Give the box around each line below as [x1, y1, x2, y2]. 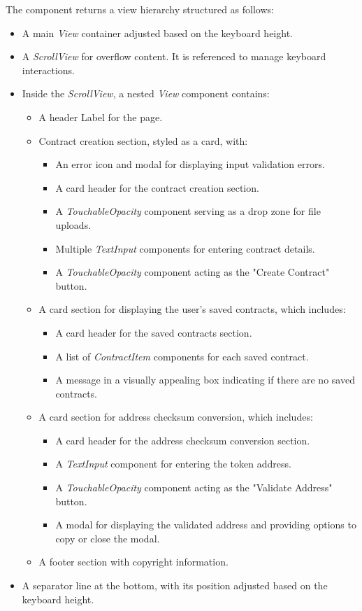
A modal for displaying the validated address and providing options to [55, 517, 356, 532]
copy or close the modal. [55, 531, 160, 545]
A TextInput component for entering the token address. [55, 456, 291, 471]
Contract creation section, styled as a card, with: [38, 133, 248, 148]
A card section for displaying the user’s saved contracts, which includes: [38, 302, 346, 316]
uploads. [55, 217, 92, 232]
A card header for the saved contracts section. [55, 325, 252, 339]
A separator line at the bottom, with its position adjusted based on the [22, 578, 328, 593]
